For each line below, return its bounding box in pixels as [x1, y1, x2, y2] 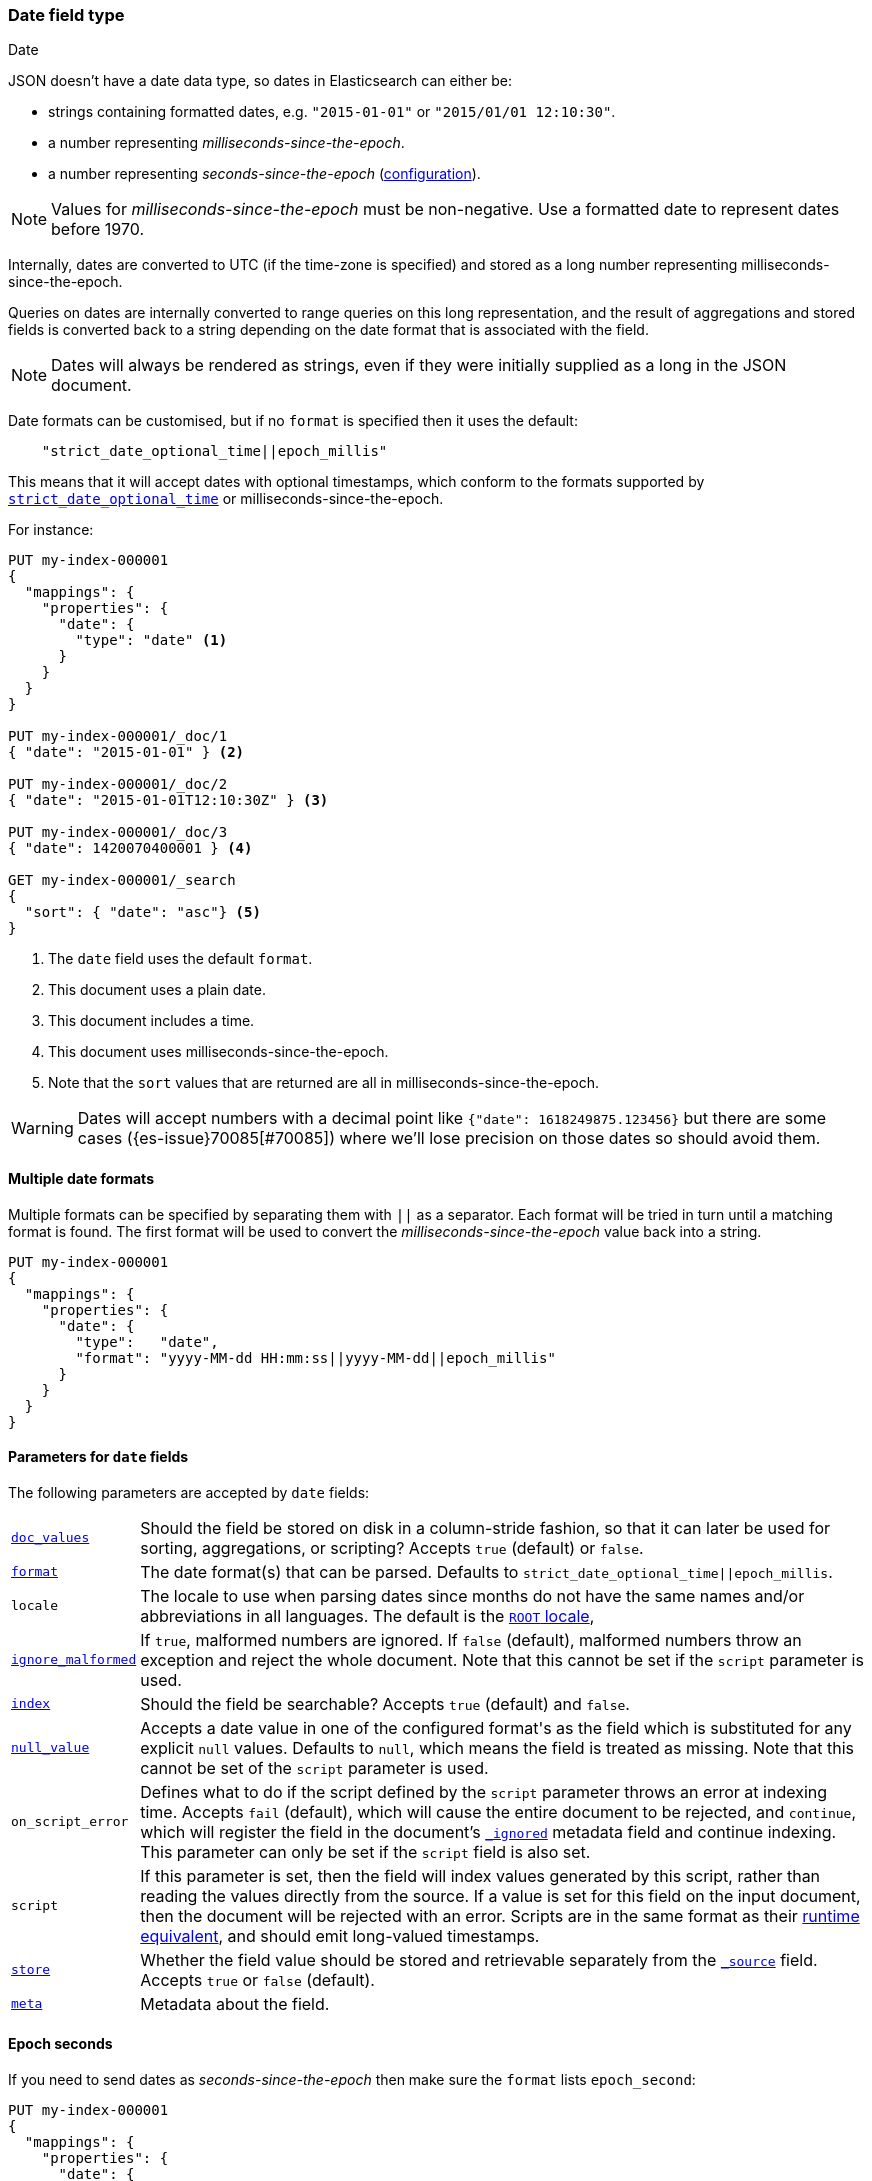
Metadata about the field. [140, 1993, 330, 2014]
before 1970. [51, 219, 145, 240]
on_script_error [11, 1814, 129, 1830]
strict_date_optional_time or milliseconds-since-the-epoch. [8, 490, 444, 508]
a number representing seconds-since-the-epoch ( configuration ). [48, 165, 481, 183]
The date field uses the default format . [48, 950, 313, 968]
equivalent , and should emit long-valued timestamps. [140, 1925, 540, 1946]
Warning [11, 1118, 74, 1139]
